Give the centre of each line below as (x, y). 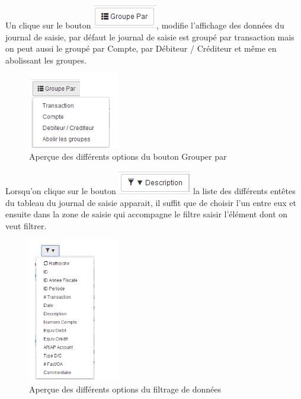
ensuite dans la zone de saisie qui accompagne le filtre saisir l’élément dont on (147, 214)
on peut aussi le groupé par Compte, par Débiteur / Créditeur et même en (141, 48)
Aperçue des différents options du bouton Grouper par (128, 156)
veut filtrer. (26, 225)
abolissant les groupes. (46, 60)
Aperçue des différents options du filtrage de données (125, 389)
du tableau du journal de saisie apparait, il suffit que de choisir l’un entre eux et (151, 202)
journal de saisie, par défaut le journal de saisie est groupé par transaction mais (150, 37)
